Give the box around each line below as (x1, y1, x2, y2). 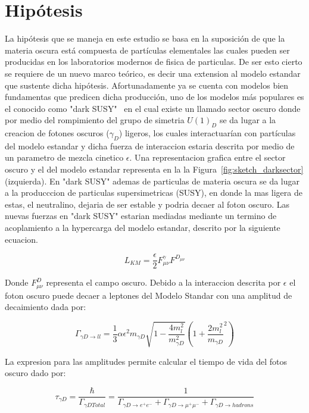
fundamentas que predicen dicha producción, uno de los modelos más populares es (5, 90, 304, 103)
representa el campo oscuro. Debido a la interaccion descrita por (46, 276, 281, 289)
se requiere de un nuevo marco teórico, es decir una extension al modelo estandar (5, 67, 301, 79)
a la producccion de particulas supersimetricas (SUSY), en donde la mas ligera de (5, 186, 302, 199)
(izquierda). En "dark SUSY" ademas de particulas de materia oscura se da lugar (5, 174, 299, 187)
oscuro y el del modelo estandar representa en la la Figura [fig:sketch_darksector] (5, 163, 304, 176)
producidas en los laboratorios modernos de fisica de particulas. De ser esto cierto (5, 55, 302, 68)
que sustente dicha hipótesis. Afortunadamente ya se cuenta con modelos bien (5, 79, 289, 91)
